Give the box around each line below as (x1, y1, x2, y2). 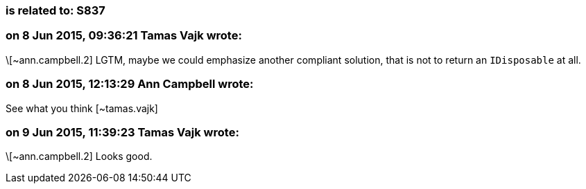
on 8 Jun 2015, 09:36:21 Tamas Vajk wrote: (6, 28, 242, 43)
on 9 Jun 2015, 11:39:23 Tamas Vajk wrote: (6, 125, 239, 139)
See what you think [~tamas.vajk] (6, 102, 158, 114)
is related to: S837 (6, 3, 105, 17)
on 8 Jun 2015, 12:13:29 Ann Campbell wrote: (6, 77, 254, 91)
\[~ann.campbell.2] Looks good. (6, 150, 153, 163)
